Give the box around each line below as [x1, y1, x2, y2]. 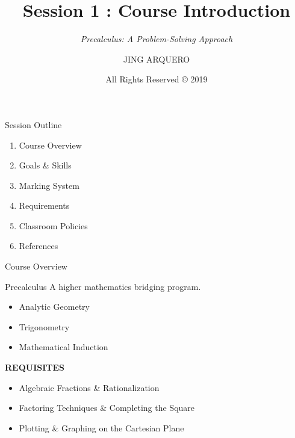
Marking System [19, 179, 79, 191]
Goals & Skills [19, 159, 72, 171]
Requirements [19, 199, 70, 212]
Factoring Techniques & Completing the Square [19, 401, 195, 414]
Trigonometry [19, 320, 70, 333]
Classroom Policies [19, 219, 88, 232]
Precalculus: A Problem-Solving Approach [80, 32, 233, 45]
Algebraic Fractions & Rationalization [19, 381, 160, 393]
